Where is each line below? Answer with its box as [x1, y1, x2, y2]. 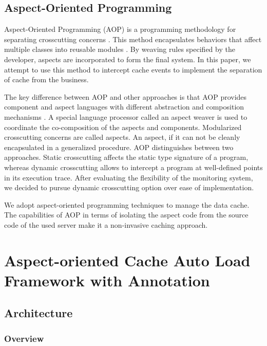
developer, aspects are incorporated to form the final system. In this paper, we [4, 53, 251, 64]
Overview [4, 332, 44, 344]
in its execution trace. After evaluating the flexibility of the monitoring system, [4, 172, 253, 183]
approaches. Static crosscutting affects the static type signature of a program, [4, 152, 249, 162]
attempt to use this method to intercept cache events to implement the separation [4, 64, 262, 75]
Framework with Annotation [4, 269, 210, 290]
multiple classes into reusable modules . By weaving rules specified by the [4, 44, 235, 54]
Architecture [4, 305, 73, 321]
